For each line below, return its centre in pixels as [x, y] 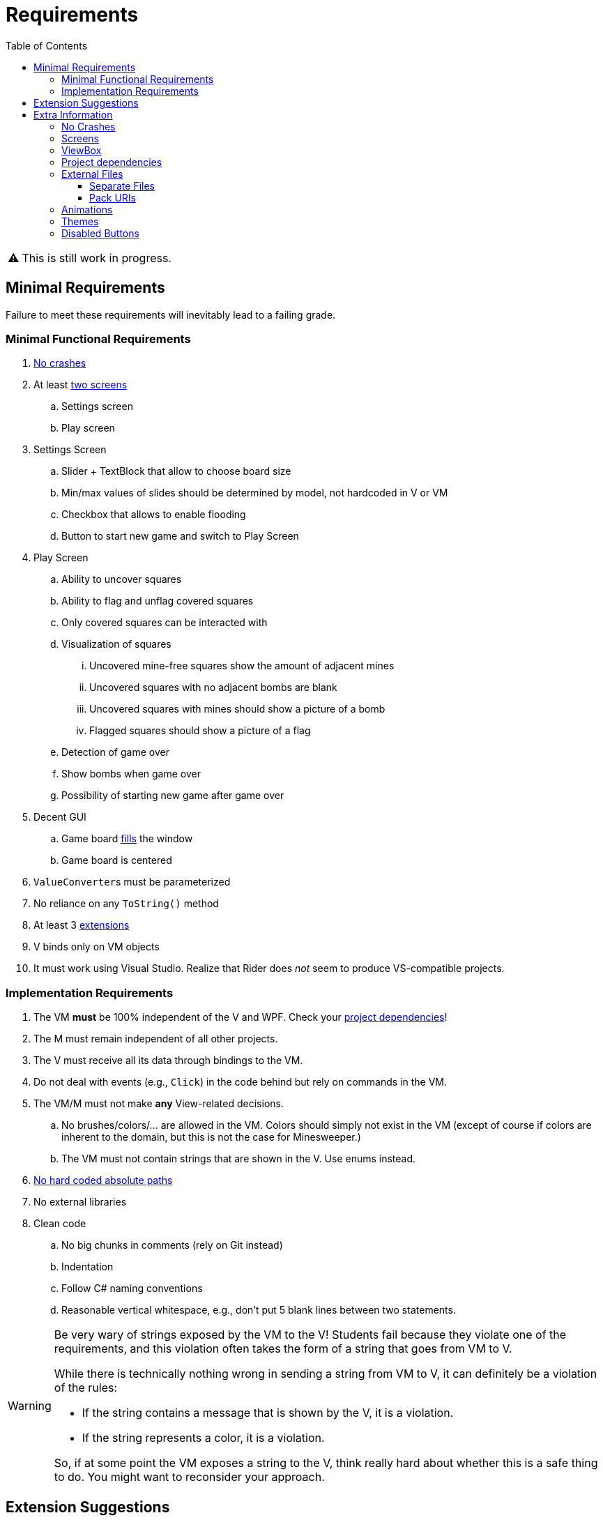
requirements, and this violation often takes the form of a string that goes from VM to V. [283, 1349]
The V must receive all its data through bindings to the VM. [168, 1061]
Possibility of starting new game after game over [173, 796]
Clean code [60, 1224]
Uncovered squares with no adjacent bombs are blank [213, 687]
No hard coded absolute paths [103, 1180]
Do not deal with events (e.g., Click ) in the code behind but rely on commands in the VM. [241, 1082]
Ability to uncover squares [122, 579]
